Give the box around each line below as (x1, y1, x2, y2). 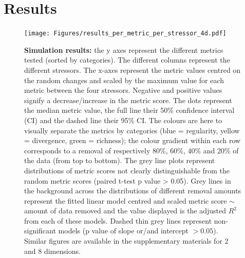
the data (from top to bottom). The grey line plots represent (24, 155, 215, 166)
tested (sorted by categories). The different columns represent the (24, 54, 230, 65)
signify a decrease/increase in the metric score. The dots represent (24, 94, 232, 105)
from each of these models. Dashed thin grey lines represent (24, 215, 212, 226)
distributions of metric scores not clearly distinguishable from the (24, 165, 230, 175)
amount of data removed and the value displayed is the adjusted (24, 205, 227, 216)
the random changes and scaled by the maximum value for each (24, 74, 224, 85)
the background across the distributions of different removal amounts (24, 185, 241, 196)
